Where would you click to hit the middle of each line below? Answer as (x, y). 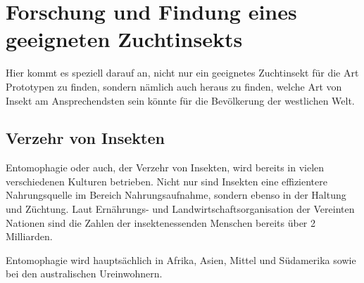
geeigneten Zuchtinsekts (124, 39)
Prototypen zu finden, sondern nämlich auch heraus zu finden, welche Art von (174, 86)
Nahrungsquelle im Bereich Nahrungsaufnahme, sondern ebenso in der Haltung (176, 195)
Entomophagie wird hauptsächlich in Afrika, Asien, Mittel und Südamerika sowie (181, 259)
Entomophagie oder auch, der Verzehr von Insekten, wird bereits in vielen (165, 167)
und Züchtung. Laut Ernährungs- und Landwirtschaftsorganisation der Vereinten (180, 209)
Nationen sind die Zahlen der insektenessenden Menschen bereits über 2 (161, 222)
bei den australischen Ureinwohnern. (84, 274)
